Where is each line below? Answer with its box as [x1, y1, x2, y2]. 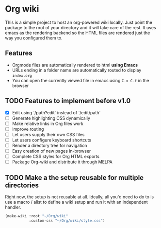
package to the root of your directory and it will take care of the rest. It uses [5, 24, 156, 30]
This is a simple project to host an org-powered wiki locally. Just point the [5, 19, 153, 25]
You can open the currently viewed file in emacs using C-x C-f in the [12, 77, 149, 83]
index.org [12, 73, 32, 78]
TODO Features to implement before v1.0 [5, 97, 131, 105]
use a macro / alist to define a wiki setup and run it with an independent [5, 199, 148, 205]
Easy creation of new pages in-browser [12, 148, 91, 154]
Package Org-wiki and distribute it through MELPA [12, 159, 113, 165]
